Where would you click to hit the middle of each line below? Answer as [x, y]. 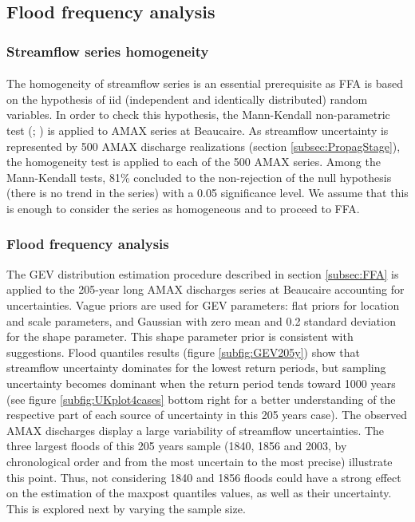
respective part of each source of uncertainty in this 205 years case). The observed [207, 415]
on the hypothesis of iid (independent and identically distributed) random [187, 99]
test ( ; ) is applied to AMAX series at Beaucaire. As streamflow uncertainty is [198, 130]
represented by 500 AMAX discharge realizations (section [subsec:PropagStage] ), [204, 146]
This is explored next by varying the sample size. [126, 508]
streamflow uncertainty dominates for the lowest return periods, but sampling [196, 368]
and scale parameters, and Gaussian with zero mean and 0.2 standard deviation [201, 320]
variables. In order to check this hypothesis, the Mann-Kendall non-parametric [198, 115]
